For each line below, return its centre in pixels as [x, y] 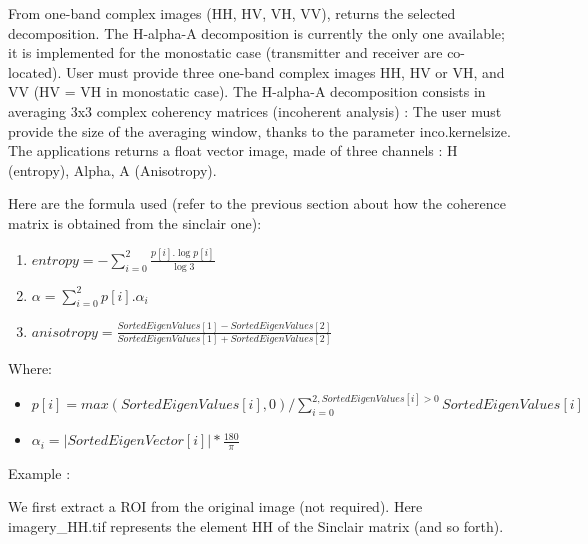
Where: [30, 368]
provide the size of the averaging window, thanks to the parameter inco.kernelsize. [259, 130]
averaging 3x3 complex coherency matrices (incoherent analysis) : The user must [255, 110]
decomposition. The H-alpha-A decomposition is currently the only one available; [256, 32]
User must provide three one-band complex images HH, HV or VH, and [285, 71]
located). [35, 71]
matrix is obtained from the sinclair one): [135, 222]
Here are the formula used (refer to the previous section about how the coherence [257, 203]
